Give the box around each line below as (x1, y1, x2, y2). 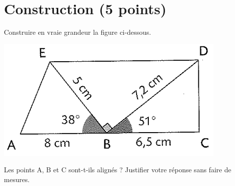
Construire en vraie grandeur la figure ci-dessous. (4, 27, 151, 37)
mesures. (4, 174, 30, 184)
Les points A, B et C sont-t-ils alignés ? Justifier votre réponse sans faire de (4, 164, 232, 175)
